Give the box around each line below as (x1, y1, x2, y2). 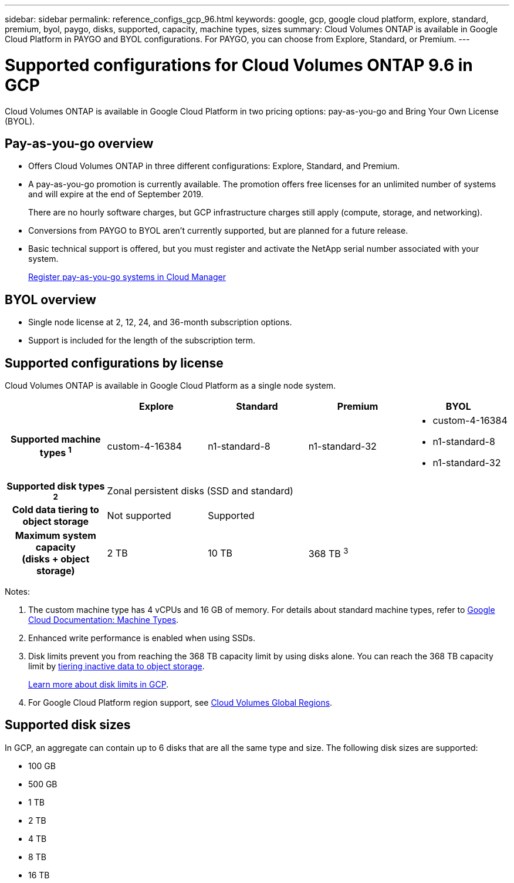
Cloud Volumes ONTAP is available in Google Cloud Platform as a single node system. (5, 380, 336, 391)
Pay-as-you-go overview (5, 136, 154, 151)
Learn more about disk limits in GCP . (28, 679, 169, 690)
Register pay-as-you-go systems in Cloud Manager (28, 272, 226, 282)
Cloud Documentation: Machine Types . (28, 615, 179, 625)
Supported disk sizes (5, 717, 131, 733)
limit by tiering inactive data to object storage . (28, 661, 205, 672)
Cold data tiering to (12, 504, 99, 516)
